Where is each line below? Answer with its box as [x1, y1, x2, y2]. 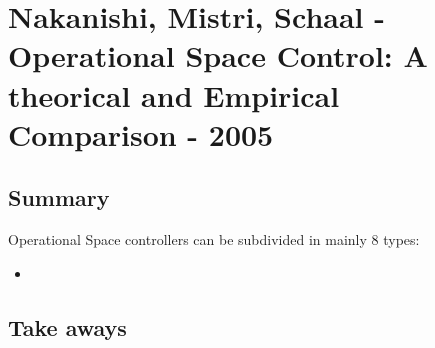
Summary [8, 182, 110, 213]
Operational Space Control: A [8, 35, 428, 76]
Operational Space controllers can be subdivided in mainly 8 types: [8, 229, 420, 250]
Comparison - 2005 [8, 113, 274, 154]
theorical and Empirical [8, 74, 340, 115]
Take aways [8, 311, 127, 342]
